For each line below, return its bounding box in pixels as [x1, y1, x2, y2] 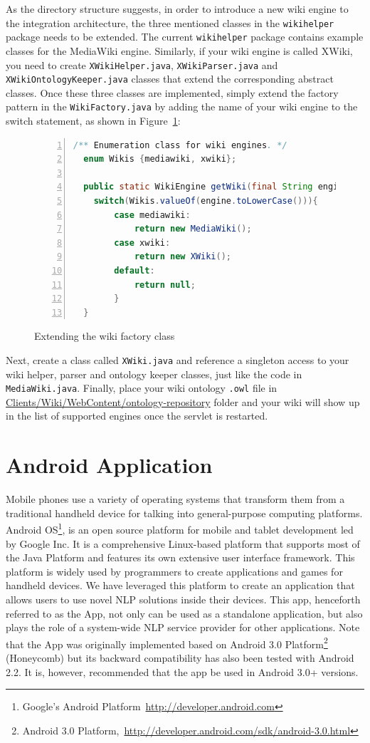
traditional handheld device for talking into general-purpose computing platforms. [6, 505, 363, 520]
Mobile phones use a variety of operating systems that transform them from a [6, 492, 345, 506]
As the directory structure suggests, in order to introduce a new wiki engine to [6, 1, 349, 16]
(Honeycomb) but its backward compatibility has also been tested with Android [6, 650, 354, 665]
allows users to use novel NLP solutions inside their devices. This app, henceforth [6, 592, 361, 606]
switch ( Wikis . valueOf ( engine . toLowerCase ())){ [93, 196, 318, 207]
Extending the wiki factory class [34, 328, 175, 343]
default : [114, 266, 155, 276]
